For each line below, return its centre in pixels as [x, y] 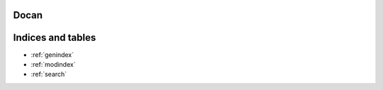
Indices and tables [55, 38]
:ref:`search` [49, 75]
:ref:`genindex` [52, 54]
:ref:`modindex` [53, 64]
